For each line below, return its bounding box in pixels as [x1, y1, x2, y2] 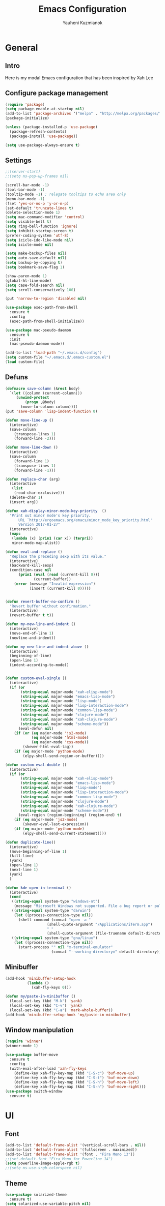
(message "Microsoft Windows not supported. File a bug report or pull [14, 904, 164, 908]
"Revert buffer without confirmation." [9, 603, 91, 608]
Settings [5, 156, 32, 164]
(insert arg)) [9, 499, 38, 505]
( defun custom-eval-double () [5, 762, 67, 767]
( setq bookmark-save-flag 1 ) [5, 265, 65, 270]
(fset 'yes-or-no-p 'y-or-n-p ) [5, 201, 69, 206]
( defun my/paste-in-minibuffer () [5, 994, 76, 999]
